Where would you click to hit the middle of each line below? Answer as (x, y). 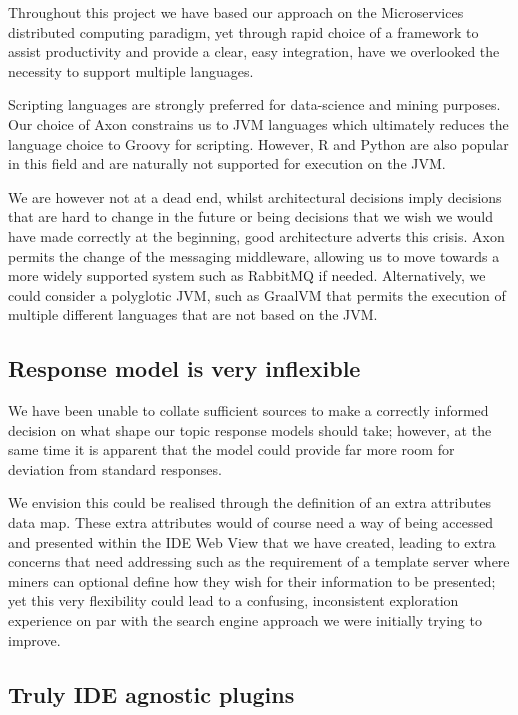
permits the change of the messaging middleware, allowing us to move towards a (254, 255)
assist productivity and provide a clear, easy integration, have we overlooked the (254, 51)
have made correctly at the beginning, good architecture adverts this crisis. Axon (256, 235)
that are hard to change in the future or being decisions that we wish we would (250, 216)
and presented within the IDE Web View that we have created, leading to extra (252, 541)
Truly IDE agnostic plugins (151, 693)
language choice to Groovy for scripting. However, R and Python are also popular (258, 143)
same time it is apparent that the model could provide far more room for (231, 449)
